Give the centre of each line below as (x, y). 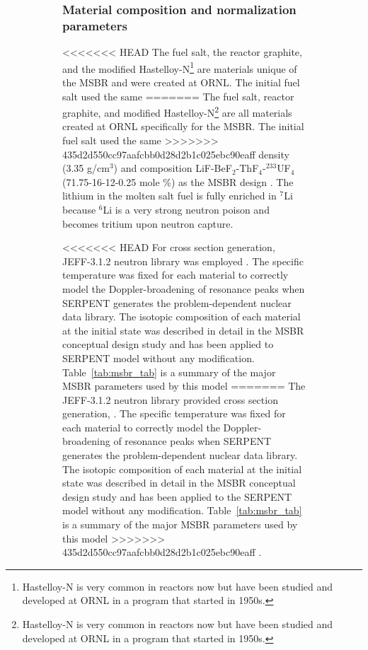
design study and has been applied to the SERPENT (177, 496)
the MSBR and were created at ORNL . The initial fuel (181, 82)
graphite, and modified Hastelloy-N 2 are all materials (177, 111)
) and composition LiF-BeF (173, 168)
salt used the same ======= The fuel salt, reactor (178, 96)
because (79, 209)
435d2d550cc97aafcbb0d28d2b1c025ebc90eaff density (176, 154)
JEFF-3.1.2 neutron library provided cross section (170, 399)
